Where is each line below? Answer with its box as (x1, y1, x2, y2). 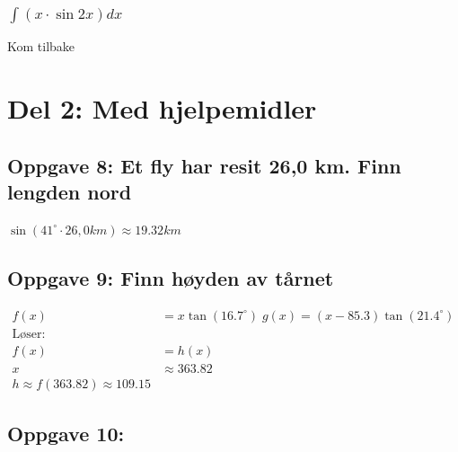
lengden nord (7, 178, 132, 206)
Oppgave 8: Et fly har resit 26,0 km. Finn (7, 151, 401, 179)
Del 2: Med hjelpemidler (7, 90, 317, 127)
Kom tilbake (7, 37, 75, 56)
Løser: (12, 327, 46, 341)
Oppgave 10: (7, 420, 125, 448)
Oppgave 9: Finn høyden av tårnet (7, 263, 334, 291)
